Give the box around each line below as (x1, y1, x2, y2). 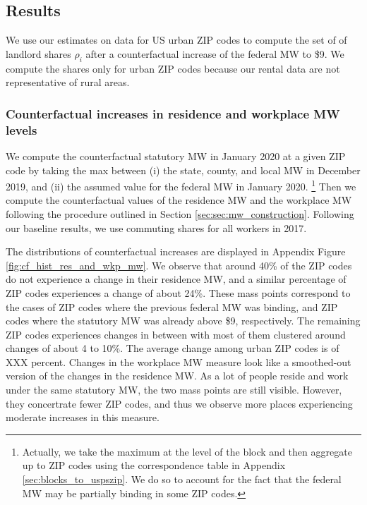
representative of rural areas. (6, 75, 130, 90)
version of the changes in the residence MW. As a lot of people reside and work (6, 368, 349, 383)
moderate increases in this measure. (6, 410, 160, 425)
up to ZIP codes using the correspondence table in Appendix (22, 458, 286, 473)
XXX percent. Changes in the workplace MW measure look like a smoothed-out (6, 354, 351, 369)
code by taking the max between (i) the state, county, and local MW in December (6, 162, 361, 177)
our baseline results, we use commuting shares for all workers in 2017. (6, 220, 307, 235)
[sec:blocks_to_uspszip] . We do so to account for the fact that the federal (22, 472, 342, 487)
